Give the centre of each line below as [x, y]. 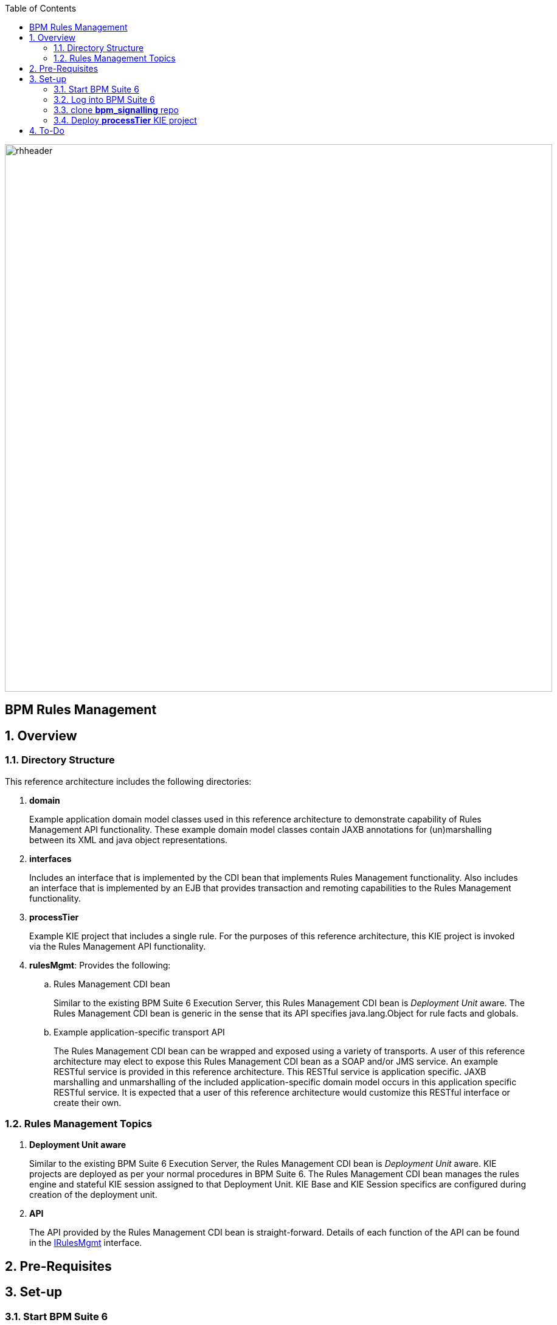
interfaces [50, 858]
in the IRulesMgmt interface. [86, 1243]
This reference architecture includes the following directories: [128, 781]
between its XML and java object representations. [129, 840]
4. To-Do [47, 130]
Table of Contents [41, 8]
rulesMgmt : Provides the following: [100, 965]
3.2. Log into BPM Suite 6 [104, 99]
